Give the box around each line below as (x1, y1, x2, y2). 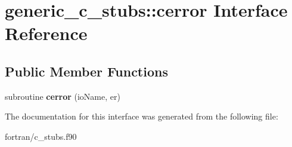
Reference (5, 21, 88, 45)
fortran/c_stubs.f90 (5, 130, 77, 142)
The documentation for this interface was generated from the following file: (5, 110, 278, 122)
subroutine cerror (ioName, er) (5, 90, 120, 102)
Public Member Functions (5, 62, 168, 80)
